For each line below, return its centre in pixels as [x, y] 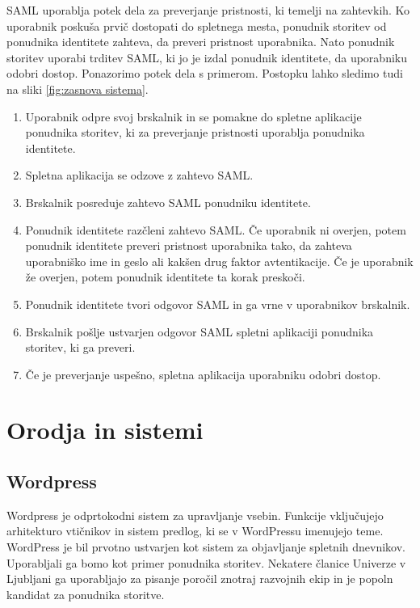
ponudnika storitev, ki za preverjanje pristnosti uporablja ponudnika [195, 132]
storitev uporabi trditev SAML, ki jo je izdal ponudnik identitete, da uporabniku [207, 57]
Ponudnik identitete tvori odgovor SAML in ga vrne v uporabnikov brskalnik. [218, 304]
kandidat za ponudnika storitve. [86, 594]
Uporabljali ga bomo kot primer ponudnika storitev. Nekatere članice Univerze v [206, 562]
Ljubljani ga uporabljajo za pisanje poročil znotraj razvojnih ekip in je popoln [200, 578]
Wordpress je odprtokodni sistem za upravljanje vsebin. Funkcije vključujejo [195, 515]
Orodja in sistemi [105, 430]
